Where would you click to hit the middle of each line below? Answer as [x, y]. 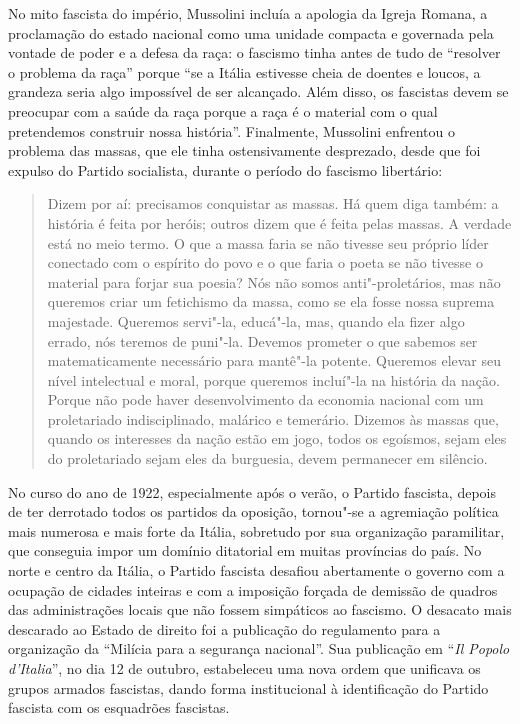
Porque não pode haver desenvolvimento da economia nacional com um [265, 399]
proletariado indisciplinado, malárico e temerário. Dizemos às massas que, [273, 418]
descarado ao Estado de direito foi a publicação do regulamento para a [224, 628]
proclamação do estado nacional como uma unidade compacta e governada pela [251, 32]
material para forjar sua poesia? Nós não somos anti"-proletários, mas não [274, 281]
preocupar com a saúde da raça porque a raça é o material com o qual [223, 110]
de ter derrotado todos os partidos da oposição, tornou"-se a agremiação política [253, 511]
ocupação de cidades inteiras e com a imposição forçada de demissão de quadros [253, 589]
